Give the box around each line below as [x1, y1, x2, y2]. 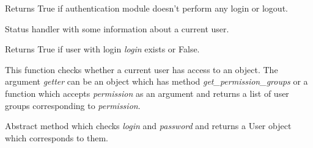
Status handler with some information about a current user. [5, 22, 229, 35]
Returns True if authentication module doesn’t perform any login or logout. [5, 2, 288, 14]
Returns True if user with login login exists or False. [5, 43, 200, 55]
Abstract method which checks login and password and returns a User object [5, 119, 292, 132]
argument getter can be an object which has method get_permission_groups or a [5, 75, 308, 88]
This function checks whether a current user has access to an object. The [5, 63, 278, 76]
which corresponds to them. [5, 131, 109, 144]
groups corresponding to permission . [5, 99, 141, 111]
